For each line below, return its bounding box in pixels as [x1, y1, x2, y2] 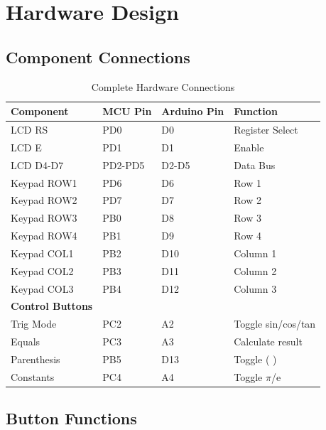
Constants [11, 369, 55, 384]
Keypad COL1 [11, 245, 74, 260]
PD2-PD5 [102, 157, 145, 172]
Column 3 [234, 281, 277, 296]
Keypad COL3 [11, 281, 74, 296]
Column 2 [234, 263, 277, 278]
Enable [234, 139, 264, 154]
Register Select [234, 122, 298, 137]
